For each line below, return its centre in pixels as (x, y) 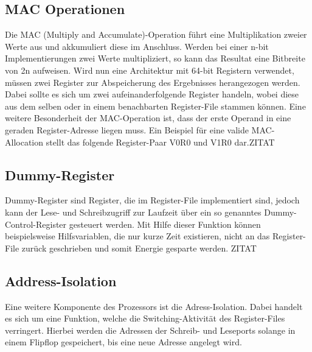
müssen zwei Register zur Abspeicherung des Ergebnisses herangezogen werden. (153, 82)
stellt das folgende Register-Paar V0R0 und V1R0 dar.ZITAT (160, 142)
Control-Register (36, 224)
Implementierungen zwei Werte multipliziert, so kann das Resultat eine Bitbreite (155, 58)
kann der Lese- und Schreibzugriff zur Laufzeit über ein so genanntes (133, 212)
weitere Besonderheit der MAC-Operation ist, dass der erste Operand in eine (148, 118)
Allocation (24, 142)
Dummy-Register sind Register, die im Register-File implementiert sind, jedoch (152, 200)
